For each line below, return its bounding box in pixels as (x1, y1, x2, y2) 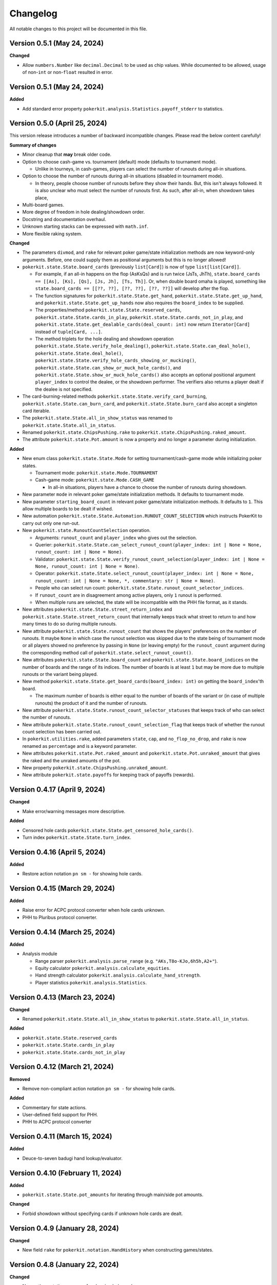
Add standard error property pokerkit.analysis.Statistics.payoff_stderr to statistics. (22, 105, 224, 112)
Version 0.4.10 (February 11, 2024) (9, 1168, 122, 1177)
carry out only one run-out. (22, 520, 80, 526)
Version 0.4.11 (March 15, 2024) (9, 1132, 112, 1141)
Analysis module (22, 951, 57, 957)
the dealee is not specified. (35, 386, 93, 392)
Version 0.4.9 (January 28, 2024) (9, 1224, 119, 1233)
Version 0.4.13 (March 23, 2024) (9, 993, 115, 1002)
